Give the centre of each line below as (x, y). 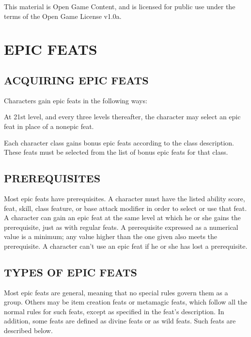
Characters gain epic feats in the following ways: (76, 100)
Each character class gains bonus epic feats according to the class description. (119, 142)
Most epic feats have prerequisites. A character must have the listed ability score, (125, 198)
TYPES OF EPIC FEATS (71, 272)
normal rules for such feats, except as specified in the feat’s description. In (114, 311)
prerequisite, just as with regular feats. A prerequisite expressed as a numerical (121, 227)
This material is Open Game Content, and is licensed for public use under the (120, 6)
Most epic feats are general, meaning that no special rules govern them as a (116, 292)
